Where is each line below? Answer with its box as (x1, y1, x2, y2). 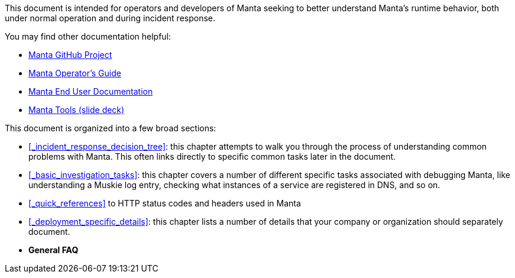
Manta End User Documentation (28, 86, 153, 96)
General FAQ (28, 245, 79, 255)
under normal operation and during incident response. (5, 13, 216, 23)
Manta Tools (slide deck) (28, 105, 125, 115)
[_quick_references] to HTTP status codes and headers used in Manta (28, 198, 301, 208)
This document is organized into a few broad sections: (5, 123, 216, 133)
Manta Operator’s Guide (28, 68, 121, 78)
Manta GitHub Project (28, 50, 112, 60)
